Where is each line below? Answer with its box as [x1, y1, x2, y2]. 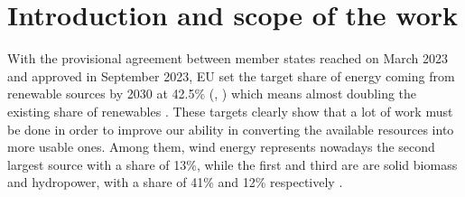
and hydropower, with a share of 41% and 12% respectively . [7, 173, 343, 192]
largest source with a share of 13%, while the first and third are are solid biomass [7, 155, 458, 174]
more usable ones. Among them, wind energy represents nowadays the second [7, 137, 435, 156]
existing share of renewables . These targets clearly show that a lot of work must [7, 101, 453, 120]
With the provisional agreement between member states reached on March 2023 [7, 49, 449, 68]
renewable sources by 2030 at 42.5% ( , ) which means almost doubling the [7, 84, 417, 103]
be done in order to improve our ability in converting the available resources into [7, 119, 454, 138]
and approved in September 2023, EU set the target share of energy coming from [7, 66, 455, 85]
